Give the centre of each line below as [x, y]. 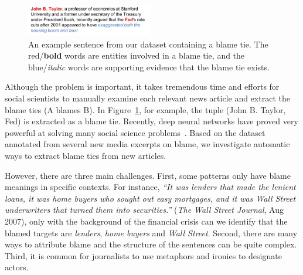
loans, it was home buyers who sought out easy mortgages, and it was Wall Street [150, 198]
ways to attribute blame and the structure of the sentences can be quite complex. [151, 244]
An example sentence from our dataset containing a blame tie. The [148, 44]
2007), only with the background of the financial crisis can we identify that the [146, 221]
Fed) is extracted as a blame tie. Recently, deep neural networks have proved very [151, 121]
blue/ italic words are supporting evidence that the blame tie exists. [149, 67]
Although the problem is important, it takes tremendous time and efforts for [142, 86]
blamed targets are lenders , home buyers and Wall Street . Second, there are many [151, 232]
